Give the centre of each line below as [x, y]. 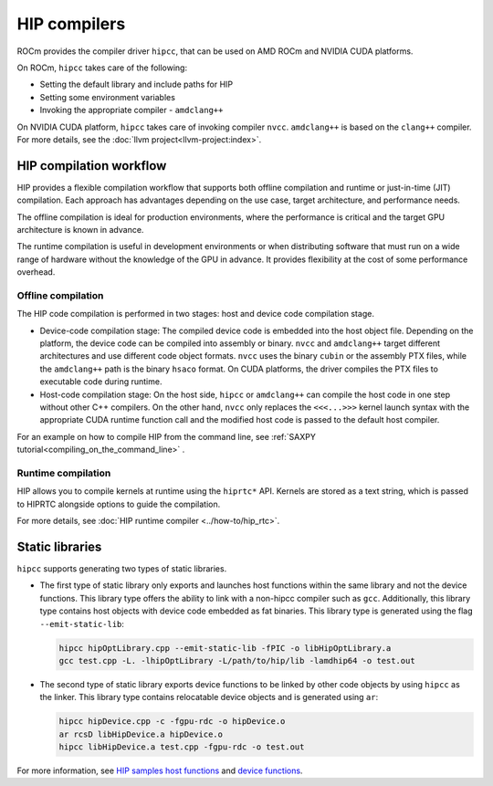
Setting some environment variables [107, 97]
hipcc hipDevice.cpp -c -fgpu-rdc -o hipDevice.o [172, 722]
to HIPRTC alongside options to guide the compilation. [119, 504]
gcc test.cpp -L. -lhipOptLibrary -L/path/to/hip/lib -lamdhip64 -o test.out [237, 660]
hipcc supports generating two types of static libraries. [122, 569]
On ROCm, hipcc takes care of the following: [102, 68]
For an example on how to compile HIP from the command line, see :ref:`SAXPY [167, 436]
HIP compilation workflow [92, 166]
